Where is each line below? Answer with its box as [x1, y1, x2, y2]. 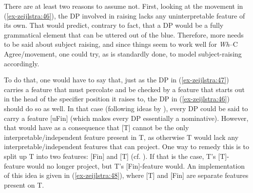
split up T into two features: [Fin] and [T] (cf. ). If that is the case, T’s [4, 151, 216, 161]
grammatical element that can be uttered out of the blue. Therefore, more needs [4, 29, 244, 39]
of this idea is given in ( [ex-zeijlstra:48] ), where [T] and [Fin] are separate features [4, 170, 249, 180]
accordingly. [4, 58, 39, 68]
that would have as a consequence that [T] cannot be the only [4, 122, 189, 133]
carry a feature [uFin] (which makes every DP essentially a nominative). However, [4, 113, 249, 123]
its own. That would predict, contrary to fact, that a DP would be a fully [4, 20, 224, 30]
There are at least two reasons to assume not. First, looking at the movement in [4, 1, 243, 11]
